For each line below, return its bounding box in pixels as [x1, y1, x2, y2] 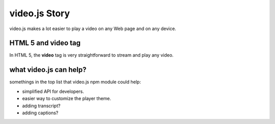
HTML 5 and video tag [9, 39, 81, 47]
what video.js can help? [9, 65, 87, 74]
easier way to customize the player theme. [22, 95, 112, 102]
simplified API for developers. [22, 88, 84, 94]
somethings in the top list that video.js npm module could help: [9, 79, 141, 85]
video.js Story [9, 8, 70, 19]
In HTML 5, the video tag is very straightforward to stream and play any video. [9, 52, 174, 58]
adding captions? [22, 110, 59, 116]
